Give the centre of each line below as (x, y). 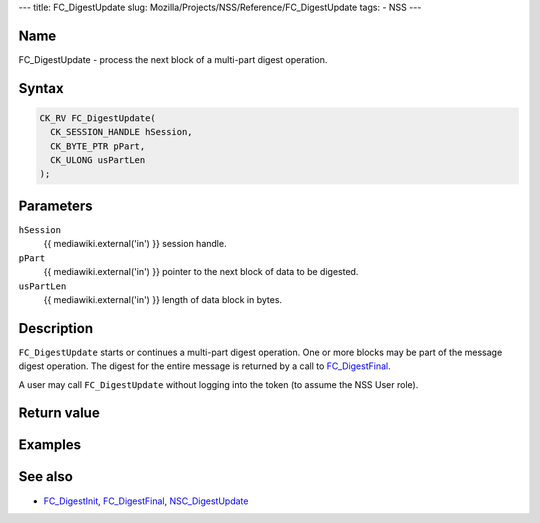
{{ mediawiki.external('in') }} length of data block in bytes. (163, 299)
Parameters (55, 205)
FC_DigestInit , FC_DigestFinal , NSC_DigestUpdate (146, 501)
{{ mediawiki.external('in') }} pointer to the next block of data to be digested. (201, 272)
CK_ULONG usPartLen (98, 160)
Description (56, 328)
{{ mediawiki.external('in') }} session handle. (135, 244)
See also (46, 476)
